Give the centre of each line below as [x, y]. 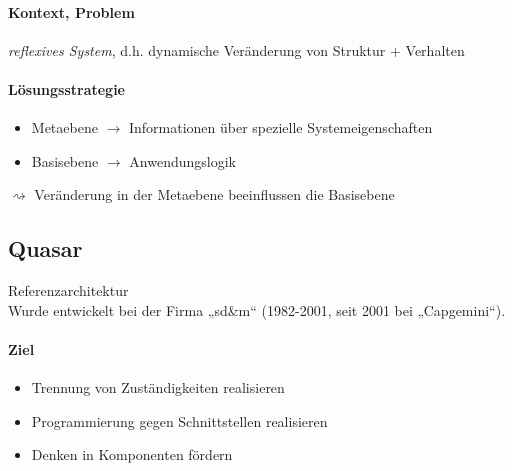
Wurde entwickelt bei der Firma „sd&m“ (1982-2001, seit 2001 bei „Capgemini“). [257, 309]
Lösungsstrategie [66, 88]
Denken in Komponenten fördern [132, 454]
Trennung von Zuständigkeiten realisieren [158, 387]
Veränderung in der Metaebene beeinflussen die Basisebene [214, 194]
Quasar [45, 248]
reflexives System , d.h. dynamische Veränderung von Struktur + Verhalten [236, 49]
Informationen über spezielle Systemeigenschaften [280, 127]
